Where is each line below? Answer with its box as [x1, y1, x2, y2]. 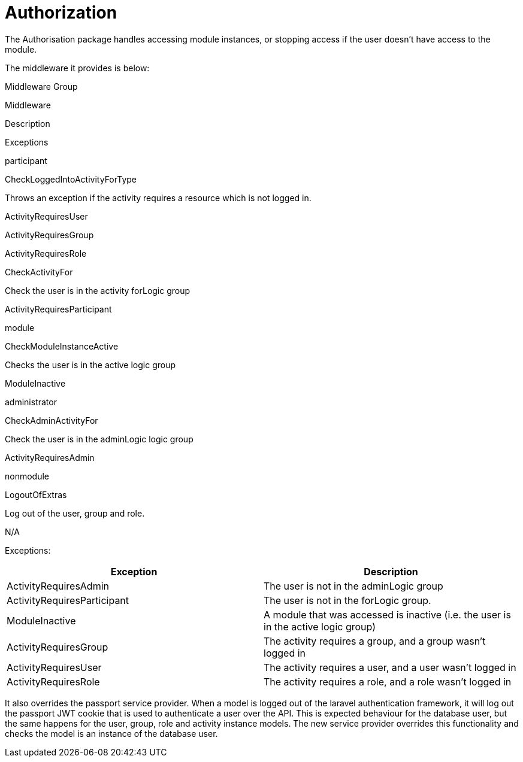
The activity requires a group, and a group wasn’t [264, 635, 486, 647]
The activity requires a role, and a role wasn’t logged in [264, 675, 512, 688]
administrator [5, 396, 57, 407]
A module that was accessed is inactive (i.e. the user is [264, 608, 511, 621]
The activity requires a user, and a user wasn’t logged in [264, 661, 516, 673]
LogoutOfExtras [5, 489, 67, 500]
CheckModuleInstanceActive [5, 341, 119, 351]
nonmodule [5, 470, 49, 481]
